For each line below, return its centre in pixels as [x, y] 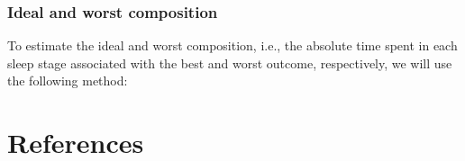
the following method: [68, 80]
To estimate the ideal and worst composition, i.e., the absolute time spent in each [232, 45]
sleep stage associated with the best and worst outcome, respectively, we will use [230, 63]
